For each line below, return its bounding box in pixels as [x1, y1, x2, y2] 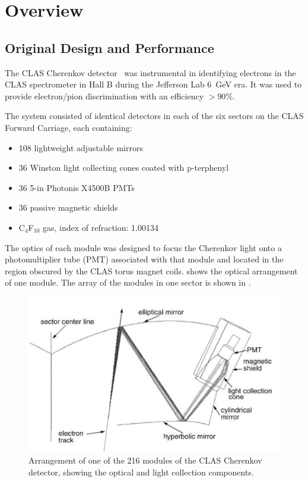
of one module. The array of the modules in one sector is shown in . [5, 276, 251, 289]
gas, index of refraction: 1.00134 [42, 221, 158, 233]
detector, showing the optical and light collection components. [28, 465, 254, 478]
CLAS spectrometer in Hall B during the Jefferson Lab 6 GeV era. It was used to [5, 78, 302, 90]
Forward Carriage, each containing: [5, 121, 132, 133]
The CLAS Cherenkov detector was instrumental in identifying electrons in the [5, 66, 296, 79]
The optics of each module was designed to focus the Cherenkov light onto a [5, 241, 282, 253]
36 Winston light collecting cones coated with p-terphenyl [18, 161, 229, 174]
